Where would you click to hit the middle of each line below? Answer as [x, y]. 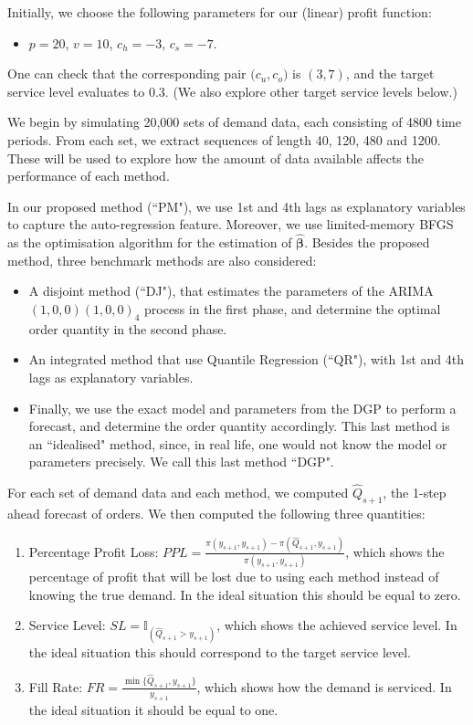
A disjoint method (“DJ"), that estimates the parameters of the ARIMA [231, 291]
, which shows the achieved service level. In [337, 625]
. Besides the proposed [367, 242]
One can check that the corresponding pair [127, 74]
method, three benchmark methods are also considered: [162, 260]
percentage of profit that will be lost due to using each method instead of [234, 577]
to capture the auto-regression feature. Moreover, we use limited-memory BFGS [231, 224]
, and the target [390, 74]
